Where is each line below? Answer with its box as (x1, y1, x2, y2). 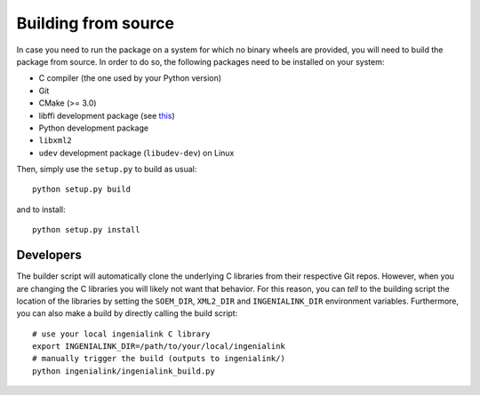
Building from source (16, 13, 175, 33)
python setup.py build (32, 185, 132, 194)
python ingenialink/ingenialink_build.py (32, 366, 215, 376)
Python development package (38, 122, 149, 133)
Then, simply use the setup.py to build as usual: (16, 164, 197, 175)
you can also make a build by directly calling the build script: (16, 308, 238, 319)
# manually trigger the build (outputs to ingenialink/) (32, 353, 286, 364)
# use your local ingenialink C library (32, 328, 211, 339)
